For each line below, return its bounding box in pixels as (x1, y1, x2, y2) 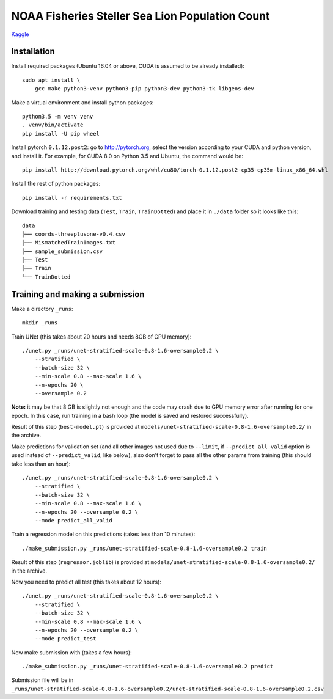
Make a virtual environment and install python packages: (11, 98, 154, 106)
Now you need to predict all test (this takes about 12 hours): (11, 578, 162, 585)
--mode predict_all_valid (34, 517, 113, 524)
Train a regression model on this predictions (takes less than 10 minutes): (11, 530, 196, 538)
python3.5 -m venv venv (22, 113, 93, 120)
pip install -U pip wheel (22, 130, 100, 137)
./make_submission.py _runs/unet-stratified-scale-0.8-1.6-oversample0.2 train (22, 544, 267, 552)
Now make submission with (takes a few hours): (11, 648, 133, 656)
